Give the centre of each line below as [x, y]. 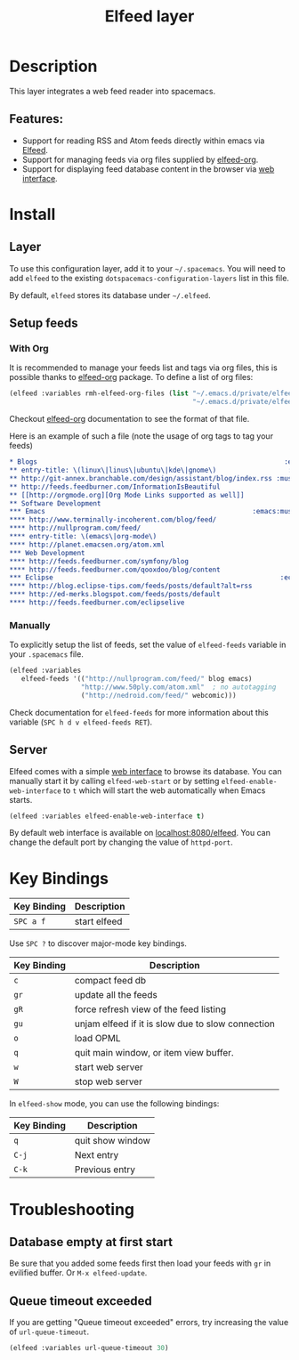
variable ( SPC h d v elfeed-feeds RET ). [81, 722]
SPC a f [30, 922]
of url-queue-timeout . [49, 1332]
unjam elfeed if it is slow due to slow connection [175, 1024]
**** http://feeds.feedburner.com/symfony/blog [99, 561]
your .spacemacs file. [47, 654]
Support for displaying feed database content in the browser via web [148, 169]
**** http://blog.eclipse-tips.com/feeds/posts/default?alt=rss [131, 586]
